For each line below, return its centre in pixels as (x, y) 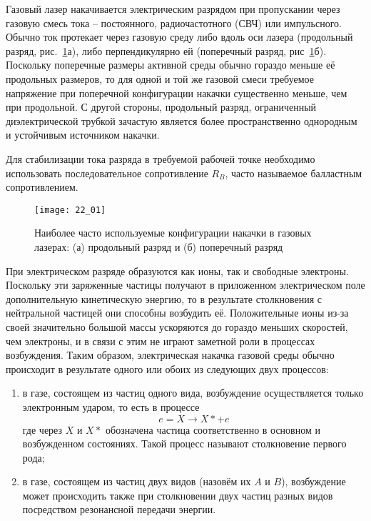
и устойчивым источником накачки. (83, 135)
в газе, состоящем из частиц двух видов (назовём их (137, 481)
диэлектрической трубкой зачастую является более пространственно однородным (182, 120)
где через (42, 429)
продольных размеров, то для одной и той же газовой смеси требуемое (160, 78)
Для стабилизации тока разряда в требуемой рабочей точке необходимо (161, 158)
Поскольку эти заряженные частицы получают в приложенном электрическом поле (185, 285)
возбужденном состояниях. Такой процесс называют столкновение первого (184, 443)
